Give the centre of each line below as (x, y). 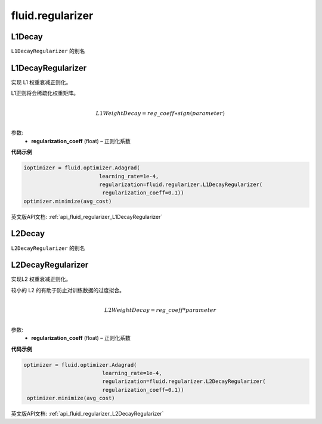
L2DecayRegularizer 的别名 (48, 248)
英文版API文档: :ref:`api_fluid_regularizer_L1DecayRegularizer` (87, 216)
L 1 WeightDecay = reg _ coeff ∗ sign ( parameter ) (160, 113)
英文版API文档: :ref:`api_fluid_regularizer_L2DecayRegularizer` (87, 414)
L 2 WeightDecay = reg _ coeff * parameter (160, 310)
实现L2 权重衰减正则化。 (41, 279)
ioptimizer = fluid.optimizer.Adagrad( (82, 168)
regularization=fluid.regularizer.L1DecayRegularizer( (181, 184)
